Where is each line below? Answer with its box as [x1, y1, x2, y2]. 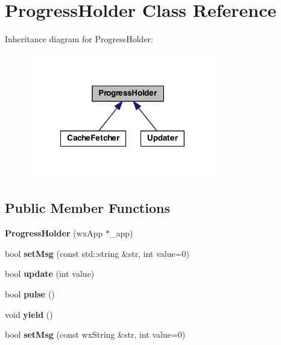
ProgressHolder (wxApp [5, 227, 103, 239]
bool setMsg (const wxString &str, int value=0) [5, 328, 186, 341]
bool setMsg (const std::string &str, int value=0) [5, 247, 189, 259]
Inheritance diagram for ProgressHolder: [5, 33, 153, 45]
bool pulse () [5, 288, 55, 300]
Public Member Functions [5, 198, 170, 217]
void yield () [5, 308, 53, 320]
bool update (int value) [5, 267, 95, 280]
